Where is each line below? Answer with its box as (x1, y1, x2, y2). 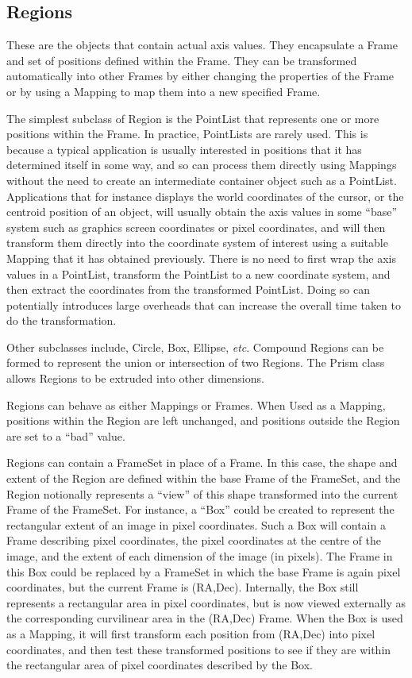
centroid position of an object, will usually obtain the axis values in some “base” (6, 203, 398, 220)
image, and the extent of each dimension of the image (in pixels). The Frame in (6, 548, 393, 564)
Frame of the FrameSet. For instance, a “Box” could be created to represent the (6, 501, 395, 518)
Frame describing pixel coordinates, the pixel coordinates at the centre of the (6, 532, 381, 549)
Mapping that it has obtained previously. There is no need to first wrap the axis (6, 249, 396, 266)
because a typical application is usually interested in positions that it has (6, 141, 362, 157)
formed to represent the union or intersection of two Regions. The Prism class (6, 354, 385, 371)
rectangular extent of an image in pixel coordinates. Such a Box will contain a (6, 516, 386, 533)
